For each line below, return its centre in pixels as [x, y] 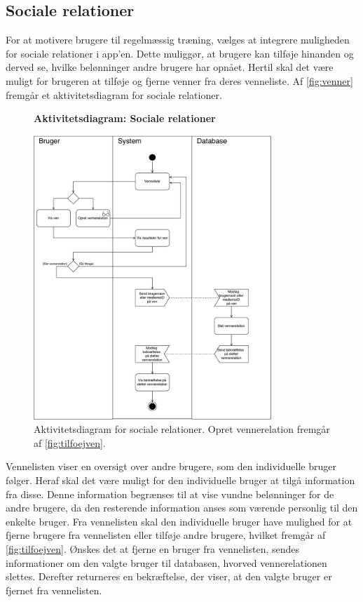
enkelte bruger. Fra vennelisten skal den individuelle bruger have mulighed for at [179, 521]
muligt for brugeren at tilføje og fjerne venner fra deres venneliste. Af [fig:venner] [179, 80]
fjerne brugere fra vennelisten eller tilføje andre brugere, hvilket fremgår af [166, 535]
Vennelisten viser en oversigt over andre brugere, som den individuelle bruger [171, 466]
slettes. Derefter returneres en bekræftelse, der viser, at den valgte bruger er [169, 576]
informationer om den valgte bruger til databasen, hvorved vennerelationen [166, 562]
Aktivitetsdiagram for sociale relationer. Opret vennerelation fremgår [182, 429]
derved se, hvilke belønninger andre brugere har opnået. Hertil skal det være [170, 67]
